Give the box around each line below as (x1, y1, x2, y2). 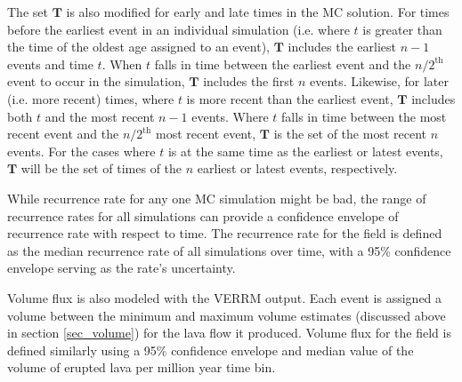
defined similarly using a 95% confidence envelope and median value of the (7, 340, 414, 359)
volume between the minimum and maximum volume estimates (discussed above (7, 306, 446, 324)
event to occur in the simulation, (7, 72, 185, 91)
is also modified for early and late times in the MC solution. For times (66, 3, 450, 20)
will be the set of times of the (20, 159, 182, 178)
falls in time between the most (281, 107, 447, 125)
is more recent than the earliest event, (186, 89, 393, 107)
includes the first (203, 72, 295, 91)
